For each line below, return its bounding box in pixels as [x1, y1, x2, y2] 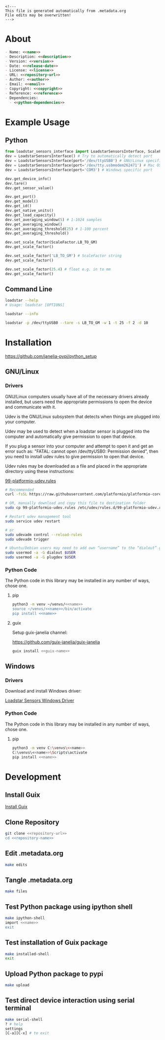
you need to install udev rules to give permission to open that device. [5, 453, 145, 459]
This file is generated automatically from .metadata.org [5, 8, 126, 13]
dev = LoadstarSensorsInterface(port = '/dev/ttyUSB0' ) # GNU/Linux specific [5, 158, 164, 163]
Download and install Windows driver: [5, 688, 82, 694]
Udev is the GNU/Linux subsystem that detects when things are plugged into [5, 413, 160, 419]
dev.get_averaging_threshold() [5, 231, 69, 236]
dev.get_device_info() [5, 176, 52, 181]
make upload [5, 983, 29, 988]
